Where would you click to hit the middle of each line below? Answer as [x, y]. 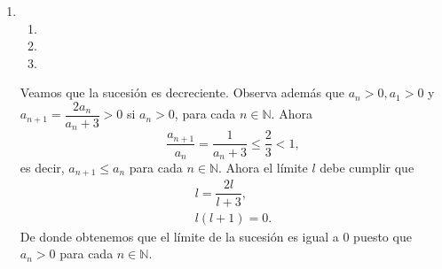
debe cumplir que [367, 167]
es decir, [42, 167]
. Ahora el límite [263, 167]
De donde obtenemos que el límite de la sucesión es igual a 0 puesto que [216, 236]
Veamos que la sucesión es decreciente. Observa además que [182, 92]
